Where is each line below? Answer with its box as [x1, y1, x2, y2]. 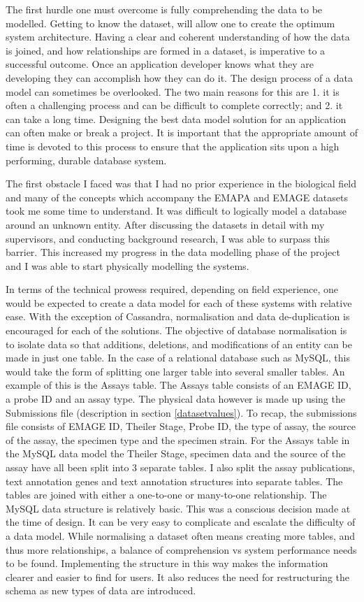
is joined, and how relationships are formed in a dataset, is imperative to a [6, 43, 326, 57]
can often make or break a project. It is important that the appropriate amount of [6, 125, 358, 140]
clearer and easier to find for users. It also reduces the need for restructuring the [6, 569, 349, 584]
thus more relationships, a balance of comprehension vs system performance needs [6, 542, 357, 557]
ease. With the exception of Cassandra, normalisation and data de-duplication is [6, 309, 350, 324]
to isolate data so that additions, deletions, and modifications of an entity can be [6, 336, 352, 351]
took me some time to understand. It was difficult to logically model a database [6, 203, 347, 218]
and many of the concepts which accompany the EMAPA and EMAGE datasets [6, 189, 348, 204]
